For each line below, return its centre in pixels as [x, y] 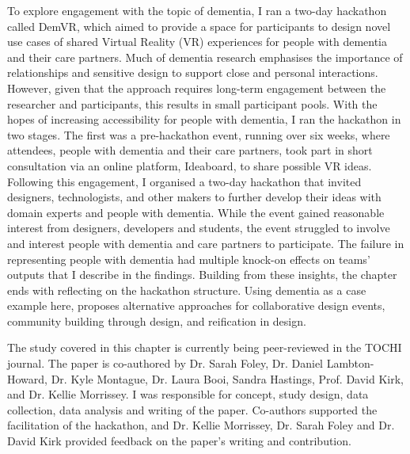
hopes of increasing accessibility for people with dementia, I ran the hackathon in [204, 119]
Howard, [27, 378]
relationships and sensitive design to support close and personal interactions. [193, 72]
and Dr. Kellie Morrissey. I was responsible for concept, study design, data [188, 394]
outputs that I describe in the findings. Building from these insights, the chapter [202, 275]
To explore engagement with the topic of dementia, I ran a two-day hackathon [197, 10]
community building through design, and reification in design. [157, 320]
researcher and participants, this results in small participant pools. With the [192, 103]
